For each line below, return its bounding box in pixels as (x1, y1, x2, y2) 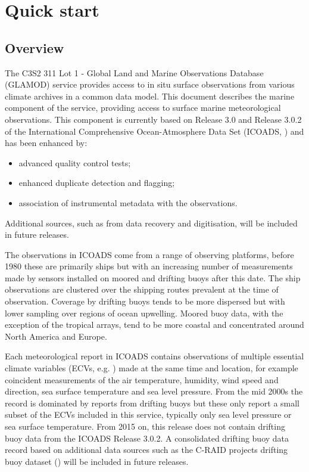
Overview (5, 38, 64, 57)
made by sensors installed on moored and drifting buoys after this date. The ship (5, 271, 301, 284)
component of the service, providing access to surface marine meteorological (5, 101, 281, 114)
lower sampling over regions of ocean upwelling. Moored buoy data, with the (5, 306, 283, 319)
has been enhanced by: (5, 136, 88, 149)
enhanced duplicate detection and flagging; (18, 176, 175, 189)
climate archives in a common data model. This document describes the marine (5, 89, 295, 102)
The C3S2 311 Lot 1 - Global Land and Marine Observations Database (5, 66, 264, 79)
